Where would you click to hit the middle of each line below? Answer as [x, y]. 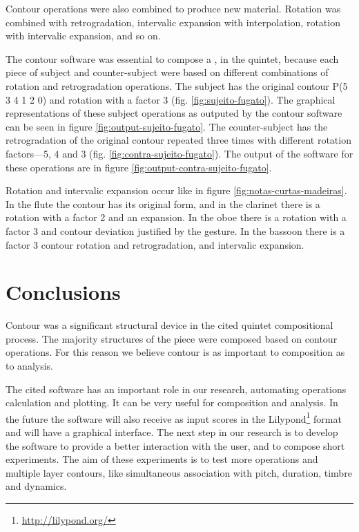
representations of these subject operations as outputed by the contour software [174, 113]
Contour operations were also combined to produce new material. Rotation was [173, 8]
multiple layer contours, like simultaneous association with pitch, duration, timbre [179, 472]
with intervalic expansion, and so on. [83, 36]
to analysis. [29, 365]
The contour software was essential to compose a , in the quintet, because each [172, 58]
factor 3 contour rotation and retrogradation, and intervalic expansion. [155, 244]
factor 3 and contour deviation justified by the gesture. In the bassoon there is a [175, 230]
